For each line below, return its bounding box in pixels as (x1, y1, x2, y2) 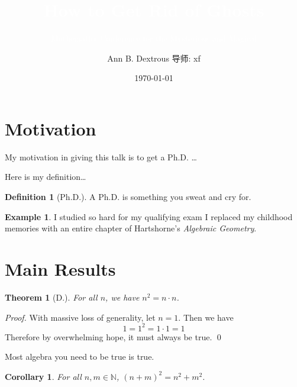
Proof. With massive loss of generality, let (5, 311, 156, 323)
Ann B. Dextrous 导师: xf (107, 51, 201, 64)
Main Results (5, 257, 116, 280)
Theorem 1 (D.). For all (5, 291, 98, 303)
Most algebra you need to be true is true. (5, 350, 154, 363)
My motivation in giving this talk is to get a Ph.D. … (5, 150, 197, 163)
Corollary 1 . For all (5, 370, 82, 382)
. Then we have (178, 311, 234, 323)
